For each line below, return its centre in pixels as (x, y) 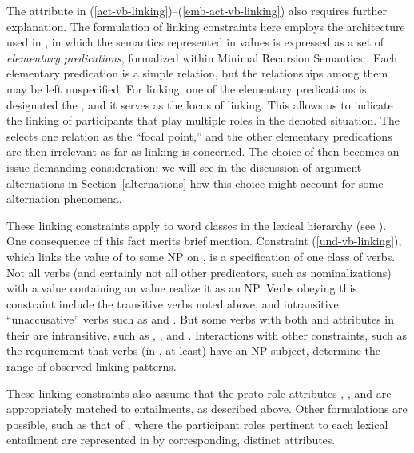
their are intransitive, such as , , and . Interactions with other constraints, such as (207, 334)
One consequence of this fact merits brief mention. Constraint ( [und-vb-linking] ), (204, 241)
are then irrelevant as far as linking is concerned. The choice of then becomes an (203, 151)
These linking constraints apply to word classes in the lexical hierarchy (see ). (197, 225)
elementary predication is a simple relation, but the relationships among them (197, 73)
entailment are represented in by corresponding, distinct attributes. (171, 440)
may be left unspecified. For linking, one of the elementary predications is (187, 88)
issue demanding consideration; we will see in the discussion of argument (184, 167)
